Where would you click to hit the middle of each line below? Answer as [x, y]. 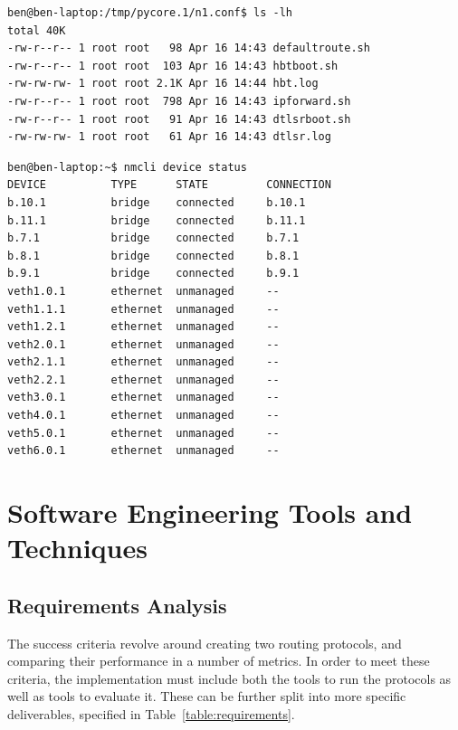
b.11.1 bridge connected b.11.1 [157, 220]
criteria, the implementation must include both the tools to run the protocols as [229, 678]
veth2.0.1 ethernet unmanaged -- [143, 344]
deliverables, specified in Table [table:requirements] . [151, 713]
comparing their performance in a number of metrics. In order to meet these [219, 661]
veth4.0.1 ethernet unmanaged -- [143, 416]
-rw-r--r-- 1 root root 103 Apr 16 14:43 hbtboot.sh [173, 66]
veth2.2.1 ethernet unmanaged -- [143, 379]
